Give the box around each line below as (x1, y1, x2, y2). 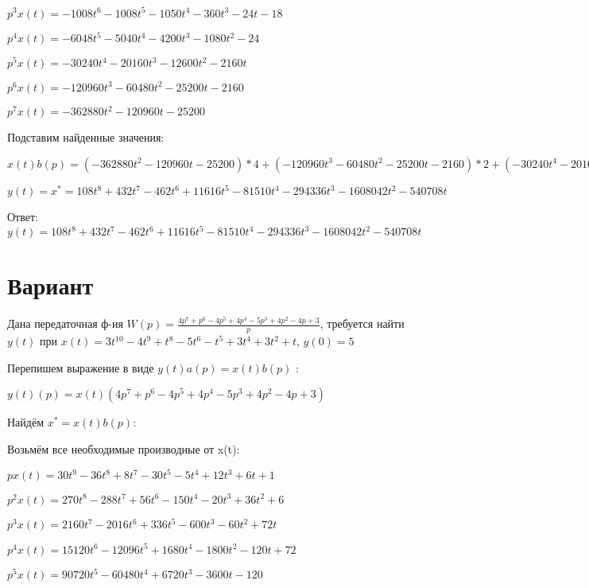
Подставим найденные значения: (7, 129, 165, 146)
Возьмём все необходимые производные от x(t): (7, 441, 240, 457)
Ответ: (7, 208, 38, 225)
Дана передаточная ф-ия (7, 315, 123, 332)
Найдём (7, 414, 45, 430)
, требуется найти (320, 315, 405, 332)
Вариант (7, 269, 94, 302)
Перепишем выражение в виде (7, 359, 154, 376)
